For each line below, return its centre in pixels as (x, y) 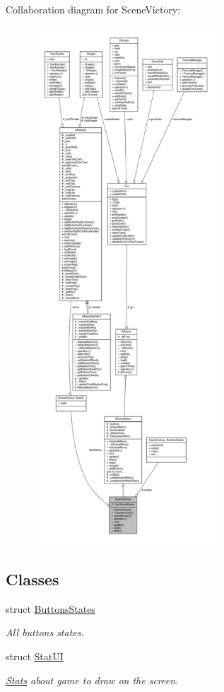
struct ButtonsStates (51, 608)
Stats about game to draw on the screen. (92, 680)
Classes (33, 579)
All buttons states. (45, 632)
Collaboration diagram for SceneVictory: (93, 9)
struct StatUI (35, 656)
